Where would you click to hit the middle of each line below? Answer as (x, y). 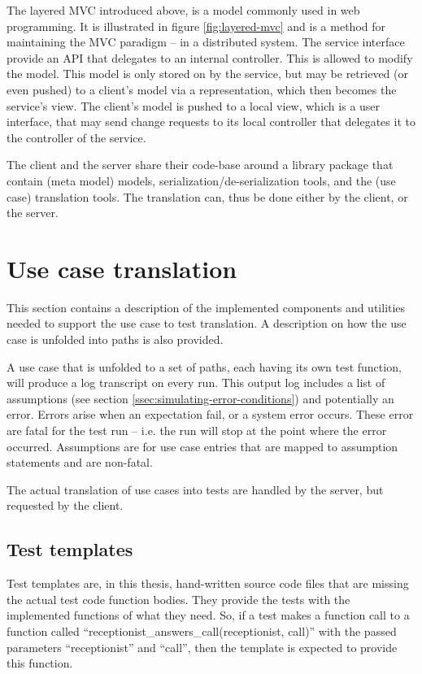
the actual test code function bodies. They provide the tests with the (178, 599)
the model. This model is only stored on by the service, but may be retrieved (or (207, 74)
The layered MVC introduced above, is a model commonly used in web (183, 10)
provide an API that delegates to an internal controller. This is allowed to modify (210, 57)
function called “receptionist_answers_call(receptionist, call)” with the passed (202, 631)
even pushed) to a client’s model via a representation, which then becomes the (202, 89)
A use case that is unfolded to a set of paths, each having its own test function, (204, 366)
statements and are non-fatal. (80, 462)
